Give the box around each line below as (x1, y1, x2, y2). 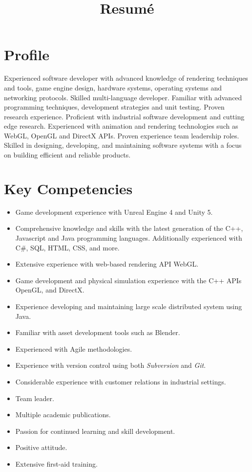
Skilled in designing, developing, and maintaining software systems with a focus (4, 140, 242, 150)
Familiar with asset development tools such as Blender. (15, 327, 180, 337)
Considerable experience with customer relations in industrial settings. (15, 376, 226, 386)
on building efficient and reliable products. (4, 150, 131, 160)
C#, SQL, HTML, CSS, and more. (15, 242, 120, 252)
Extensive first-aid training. (15, 458, 98, 469)
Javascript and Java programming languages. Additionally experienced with (15, 232, 242, 243)
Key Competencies (4, 178, 133, 198)
